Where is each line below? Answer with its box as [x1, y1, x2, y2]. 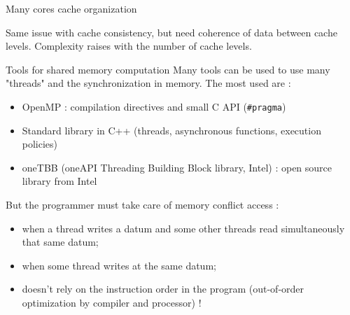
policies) [22, 136, 58, 151]
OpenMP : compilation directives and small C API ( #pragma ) [22, 99, 286, 113]
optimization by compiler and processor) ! [22, 295, 202, 309]
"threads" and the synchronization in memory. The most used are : [6, 76, 291, 90]
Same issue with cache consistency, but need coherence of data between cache [6, 24, 337, 39]
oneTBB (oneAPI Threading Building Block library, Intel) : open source [22, 160, 332, 174]
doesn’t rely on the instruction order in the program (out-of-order [22, 281, 304, 296]
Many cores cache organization [6, 1, 137, 15]
